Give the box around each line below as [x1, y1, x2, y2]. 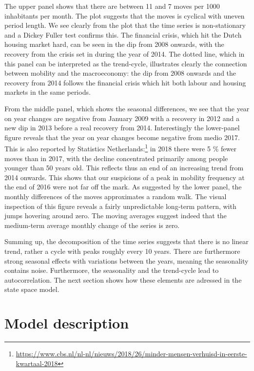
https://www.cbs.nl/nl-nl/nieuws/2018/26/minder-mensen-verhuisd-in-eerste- [16, 349, 247, 358]
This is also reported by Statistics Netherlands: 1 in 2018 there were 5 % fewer [4, 142, 236, 153]
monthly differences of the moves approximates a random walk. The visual [4, 191, 227, 201]
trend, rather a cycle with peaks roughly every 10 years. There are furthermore [4, 246, 240, 256]
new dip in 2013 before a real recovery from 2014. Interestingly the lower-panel [4, 123, 240, 133]
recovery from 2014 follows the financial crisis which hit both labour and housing [4, 77, 246, 87]
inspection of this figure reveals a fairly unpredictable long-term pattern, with [4, 201, 236, 211]
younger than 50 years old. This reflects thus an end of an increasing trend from [4, 163, 244, 173]
